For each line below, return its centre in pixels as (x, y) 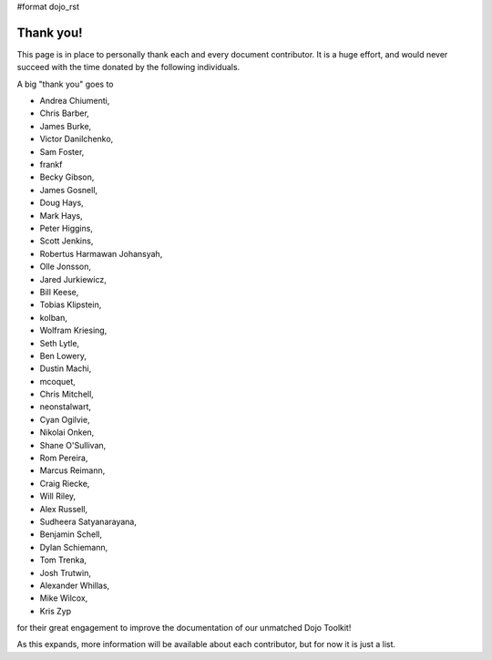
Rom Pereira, (64, 458)
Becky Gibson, (67, 177)
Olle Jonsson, (65, 267)
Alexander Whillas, (75, 585)
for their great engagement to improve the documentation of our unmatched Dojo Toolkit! (184, 628)
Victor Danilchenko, (77, 139)
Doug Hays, (61, 203)
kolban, (54, 317)
